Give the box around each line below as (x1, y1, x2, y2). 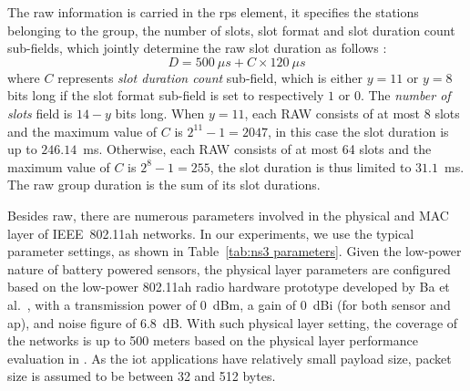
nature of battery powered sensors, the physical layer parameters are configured (7, 259, 451, 278)
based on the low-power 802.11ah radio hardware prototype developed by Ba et (7, 277, 450, 296)
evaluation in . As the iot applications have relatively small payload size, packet (7, 348, 452, 367)
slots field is (7, 103, 73, 122)
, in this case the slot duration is (267, 121, 449, 140)
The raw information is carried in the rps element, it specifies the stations (7, 3, 419, 21)
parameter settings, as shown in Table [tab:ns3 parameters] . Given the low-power (7, 242, 462, 261)
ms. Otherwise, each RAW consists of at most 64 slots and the (83, 139, 432, 159)
